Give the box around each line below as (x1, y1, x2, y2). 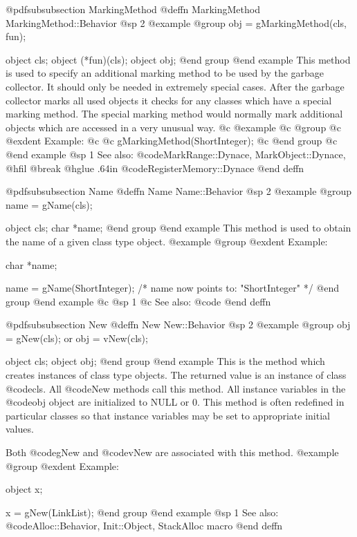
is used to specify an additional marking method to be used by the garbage (6, 66, 324, 80)
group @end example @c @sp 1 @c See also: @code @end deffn (6, 294, 271, 308)
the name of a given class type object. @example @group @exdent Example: (6, 234, 328, 248)
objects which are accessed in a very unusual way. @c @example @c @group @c (6, 120, 341, 134)
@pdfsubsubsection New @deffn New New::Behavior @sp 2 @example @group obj (6, 317, 351, 332)
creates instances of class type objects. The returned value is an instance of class (6, 368, 347, 382)
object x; (6, 482, 43, 496)
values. (6, 422, 34, 436)
